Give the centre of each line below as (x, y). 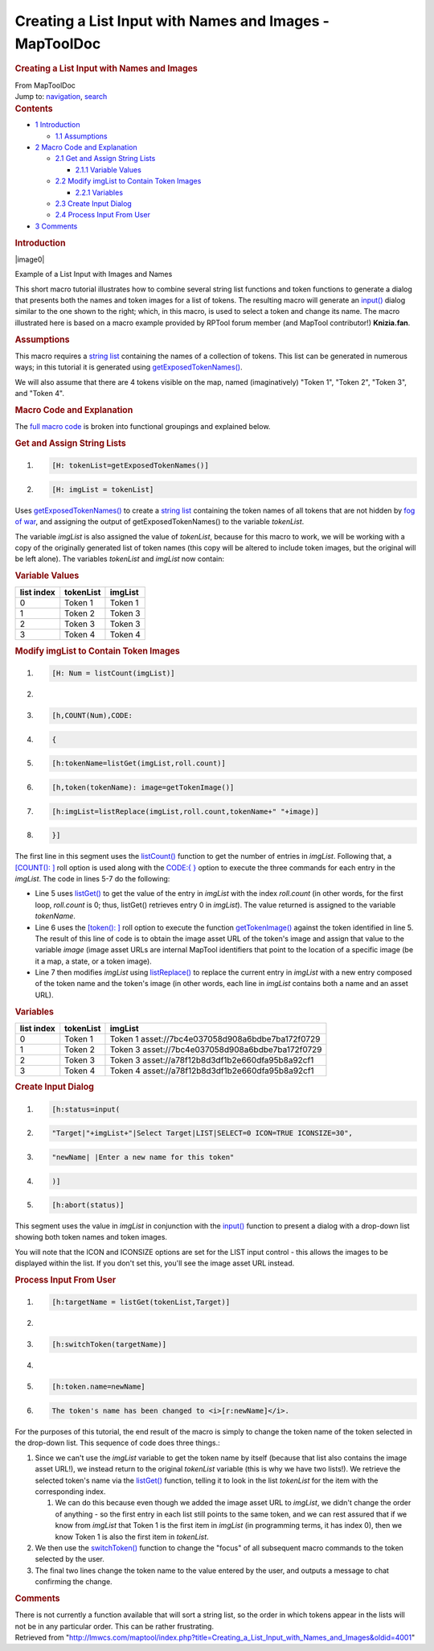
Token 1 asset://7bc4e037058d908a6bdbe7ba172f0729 (215, 1038)
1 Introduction (57, 125)
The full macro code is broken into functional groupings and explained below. (143, 427)
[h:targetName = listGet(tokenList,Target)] (141, 1302)
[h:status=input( (86, 1109)
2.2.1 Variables (99, 192)
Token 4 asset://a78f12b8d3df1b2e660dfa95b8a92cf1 (212, 1071)
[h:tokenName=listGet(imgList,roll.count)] (139, 764)
